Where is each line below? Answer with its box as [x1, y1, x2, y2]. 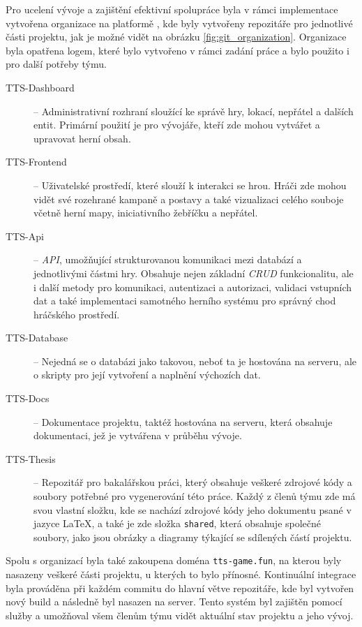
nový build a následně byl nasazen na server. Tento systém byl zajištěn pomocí [6, 594, 342, 609]
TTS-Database [6, 330, 68, 345]
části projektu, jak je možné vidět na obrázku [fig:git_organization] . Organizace [6, 29, 347, 44]
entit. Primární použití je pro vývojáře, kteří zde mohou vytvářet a [33, 117, 320, 132]
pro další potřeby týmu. [6, 57, 107, 71]
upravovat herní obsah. [33, 131, 131, 145]
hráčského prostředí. [33, 307, 120, 321]
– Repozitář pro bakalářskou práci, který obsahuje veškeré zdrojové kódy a [33, 475, 352, 489]
